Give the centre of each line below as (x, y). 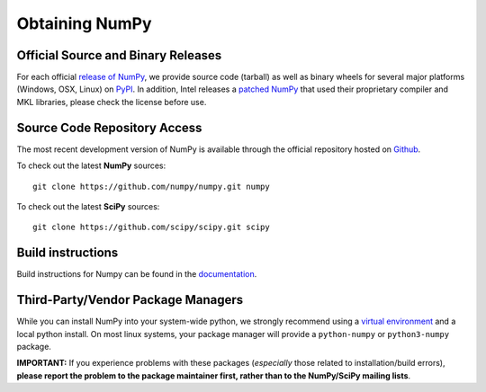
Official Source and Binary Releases (119, 55)
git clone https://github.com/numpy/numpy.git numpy (151, 186)
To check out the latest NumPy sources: (91, 165)
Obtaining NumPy (84, 23)
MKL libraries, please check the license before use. (112, 102)
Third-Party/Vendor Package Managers (130, 300)
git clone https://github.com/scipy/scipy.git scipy (151, 227)
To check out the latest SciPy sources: (88, 206)
